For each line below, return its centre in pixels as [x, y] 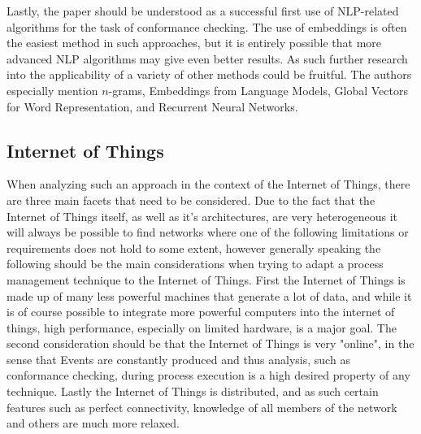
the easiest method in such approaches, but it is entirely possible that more [194, 43]
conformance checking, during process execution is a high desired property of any [208, 375]
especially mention [52, 90]
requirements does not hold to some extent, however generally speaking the [194, 247]
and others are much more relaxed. [93, 423]
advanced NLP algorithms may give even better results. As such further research [207, 58]
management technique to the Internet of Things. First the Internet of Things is [206, 279]
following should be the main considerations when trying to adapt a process [195, 264]
